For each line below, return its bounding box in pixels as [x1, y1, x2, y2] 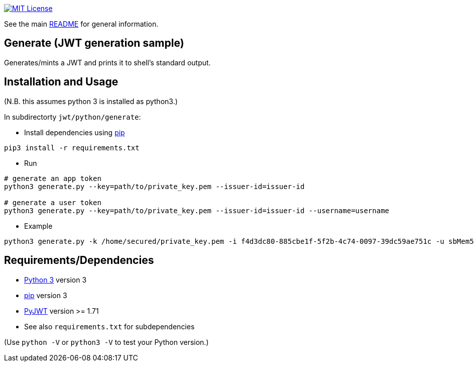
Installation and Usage [4, 75, 118, 88]
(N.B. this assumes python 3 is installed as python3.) [4, 97, 178, 106]
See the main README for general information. [4, 20, 159, 28]
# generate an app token [4, 174, 101, 182]
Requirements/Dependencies [4, 254, 154, 267]
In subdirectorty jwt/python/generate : [4, 112, 141, 121]
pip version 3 [24, 291, 67, 300]
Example [24, 221, 53, 230]
